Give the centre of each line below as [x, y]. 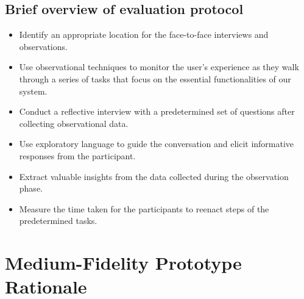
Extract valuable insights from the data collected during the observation [154, 176]
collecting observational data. [74, 123]
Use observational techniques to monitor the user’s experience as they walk [159, 67]
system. [33, 91]
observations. [43, 46]
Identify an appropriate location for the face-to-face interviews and [144, 34]
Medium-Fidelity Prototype [123, 263]
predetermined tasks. [58, 221]
